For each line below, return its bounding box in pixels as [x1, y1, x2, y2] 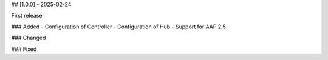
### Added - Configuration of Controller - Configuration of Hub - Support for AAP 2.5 [11, 23, 226, 30]
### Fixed [11, 45, 37, 53]
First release [11, 12, 43, 19]
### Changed [11, 34, 46, 42]
